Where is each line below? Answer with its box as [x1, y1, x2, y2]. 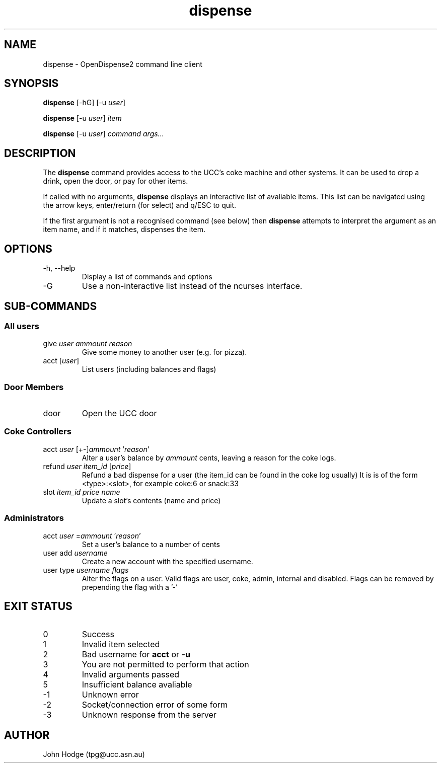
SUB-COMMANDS [4, 299, 97, 313]
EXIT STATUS [4, 600, 72, 613]
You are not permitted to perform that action [82, 659, 249, 670]
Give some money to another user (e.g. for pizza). [82, 348, 247, 357]
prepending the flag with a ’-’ [82, 582, 178, 591]
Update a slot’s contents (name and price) [82, 496, 221, 505]
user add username [43, 548, 108, 557]
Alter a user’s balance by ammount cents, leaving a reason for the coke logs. [82, 453, 336, 462]
